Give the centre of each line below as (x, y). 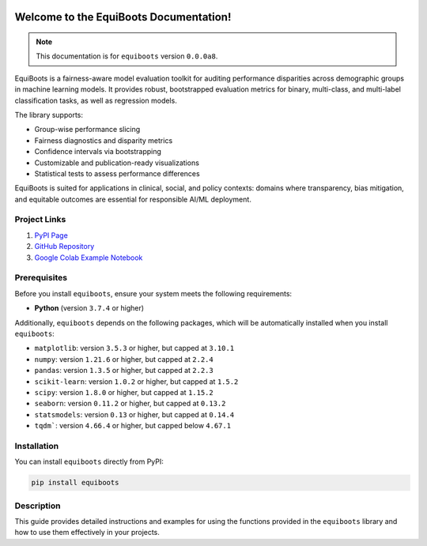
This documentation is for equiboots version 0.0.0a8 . (127, 56)
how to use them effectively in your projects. (87, 533)
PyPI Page (51, 235)
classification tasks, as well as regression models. (96, 100)
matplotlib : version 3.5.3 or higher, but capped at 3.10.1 (134, 348)
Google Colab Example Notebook (89, 258)
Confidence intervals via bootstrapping (98, 152)
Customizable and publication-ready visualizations (117, 163)
